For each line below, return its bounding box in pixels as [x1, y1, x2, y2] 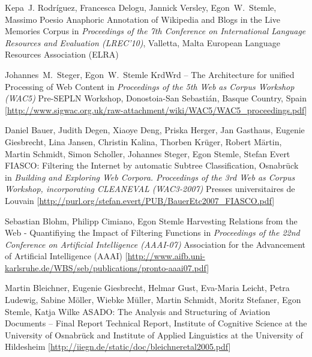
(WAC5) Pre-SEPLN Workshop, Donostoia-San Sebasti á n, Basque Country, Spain [5, 92, 307, 104]
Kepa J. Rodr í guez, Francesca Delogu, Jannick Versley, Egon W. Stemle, [5, 1, 277, 13]
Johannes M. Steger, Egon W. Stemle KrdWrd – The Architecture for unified [5, 68, 295, 80]
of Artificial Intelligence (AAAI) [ [5, 250, 128, 262]
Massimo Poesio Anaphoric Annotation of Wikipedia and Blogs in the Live [5, 13, 281, 25]
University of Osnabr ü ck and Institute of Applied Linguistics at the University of [5, 328, 303, 341]
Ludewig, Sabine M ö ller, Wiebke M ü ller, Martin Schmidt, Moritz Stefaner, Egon [5, 293, 301, 306]
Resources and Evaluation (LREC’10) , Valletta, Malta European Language [5, 36, 280, 49]
